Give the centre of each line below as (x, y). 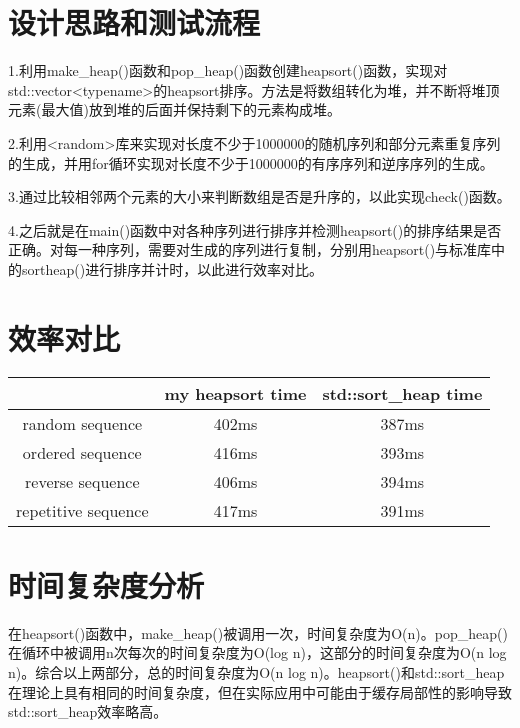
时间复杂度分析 (106, 584)
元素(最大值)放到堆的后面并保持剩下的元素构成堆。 (174, 109)
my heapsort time (235, 393)
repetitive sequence (82, 510)
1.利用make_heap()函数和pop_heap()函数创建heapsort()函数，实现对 (228, 70)
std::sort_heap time (402, 393)
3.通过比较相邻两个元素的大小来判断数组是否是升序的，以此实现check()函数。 (259, 196)
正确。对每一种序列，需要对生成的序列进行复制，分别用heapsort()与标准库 (250, 249)
